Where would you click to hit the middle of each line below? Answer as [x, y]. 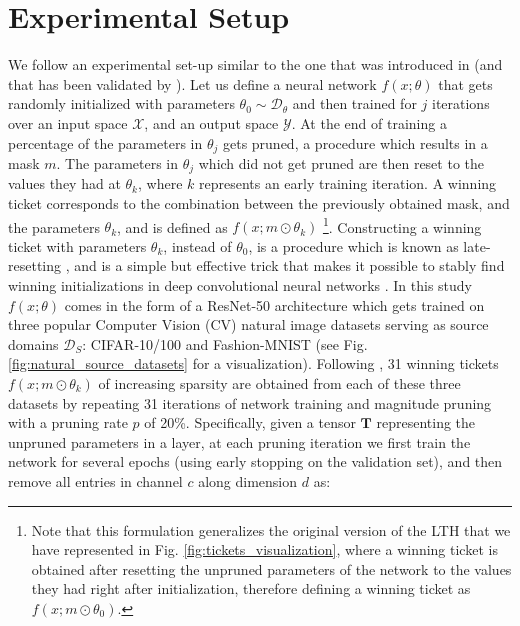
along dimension [248, 480]
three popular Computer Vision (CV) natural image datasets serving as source [248, 324]
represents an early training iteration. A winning [347, 183]
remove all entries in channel [95, 480]
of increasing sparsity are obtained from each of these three [279, 383]
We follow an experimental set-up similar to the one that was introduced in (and [255, 64]
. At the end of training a [369, 122]
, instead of [197, 245]
